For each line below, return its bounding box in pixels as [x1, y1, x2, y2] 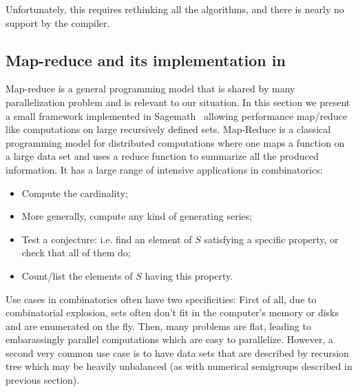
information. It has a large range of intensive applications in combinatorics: [6, 162, 323, 176]
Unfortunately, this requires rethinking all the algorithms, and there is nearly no [6, 2, 344, 16]
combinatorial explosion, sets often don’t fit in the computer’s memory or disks [6, 305, 339, 320]
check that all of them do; [21, 245, 131, 260]
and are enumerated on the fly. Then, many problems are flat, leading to [6, 318, 311, 333]
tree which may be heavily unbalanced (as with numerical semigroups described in [6, 359, 352, 373]
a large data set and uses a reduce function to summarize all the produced [6, 149, 319, 163]
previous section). [6, 373, 80, 387]
